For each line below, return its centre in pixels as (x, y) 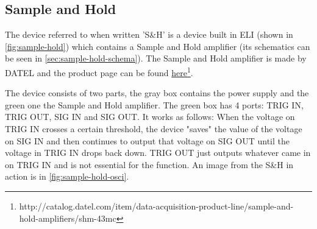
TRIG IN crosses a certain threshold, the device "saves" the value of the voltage (154, 129)
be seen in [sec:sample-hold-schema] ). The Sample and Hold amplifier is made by (156, 58)
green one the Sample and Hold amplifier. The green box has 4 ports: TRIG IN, (154, 104)
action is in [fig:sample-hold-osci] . (67, 176)
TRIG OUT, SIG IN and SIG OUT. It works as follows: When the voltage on (150, 117)
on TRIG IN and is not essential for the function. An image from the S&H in (149, 164)
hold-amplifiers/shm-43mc (68, 218)
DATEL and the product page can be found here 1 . (99, 71)
